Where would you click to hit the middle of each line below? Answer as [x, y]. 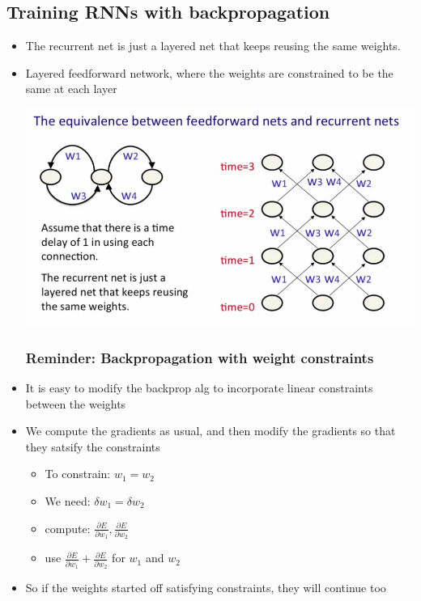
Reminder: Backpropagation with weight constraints [200, 357]
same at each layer [71, 89]
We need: [68, 501]
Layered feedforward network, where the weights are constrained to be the [209, 72]
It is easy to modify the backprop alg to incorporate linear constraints [199, 388]
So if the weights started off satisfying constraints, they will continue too [206, 588]
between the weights [76, 403]
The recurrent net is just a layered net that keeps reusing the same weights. [213, 46]
